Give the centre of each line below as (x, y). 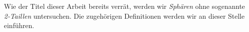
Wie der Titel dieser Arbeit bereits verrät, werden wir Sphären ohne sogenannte (124, 6)
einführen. (19, 25)
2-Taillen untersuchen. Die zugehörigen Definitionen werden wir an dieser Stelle (124, 16)
